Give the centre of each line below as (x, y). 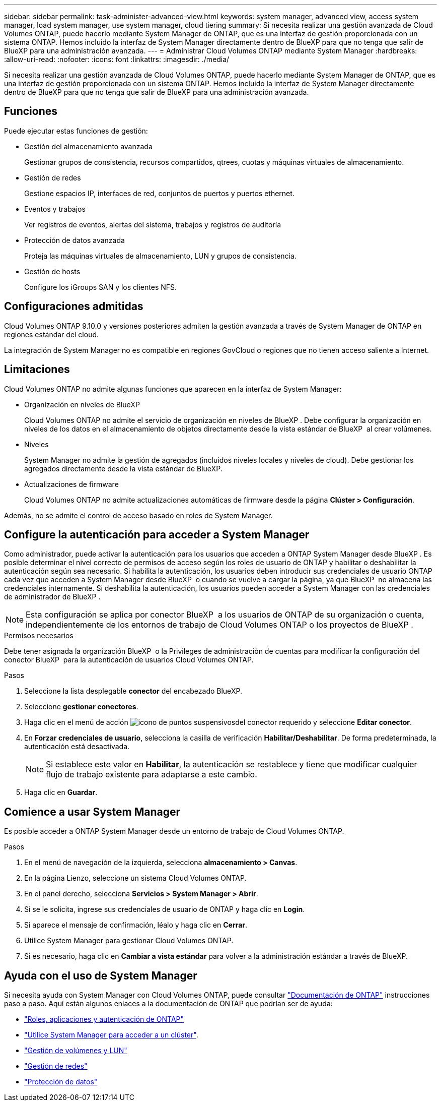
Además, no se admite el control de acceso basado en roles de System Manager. (138, 515)
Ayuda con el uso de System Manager (101, 975)
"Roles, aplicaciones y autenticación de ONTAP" (104, 1019)
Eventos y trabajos (55, 209)
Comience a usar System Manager (92, 812)
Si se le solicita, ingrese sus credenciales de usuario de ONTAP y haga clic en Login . (165, 909)
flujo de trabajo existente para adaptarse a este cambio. (152, 775)
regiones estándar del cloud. (52, 334)
